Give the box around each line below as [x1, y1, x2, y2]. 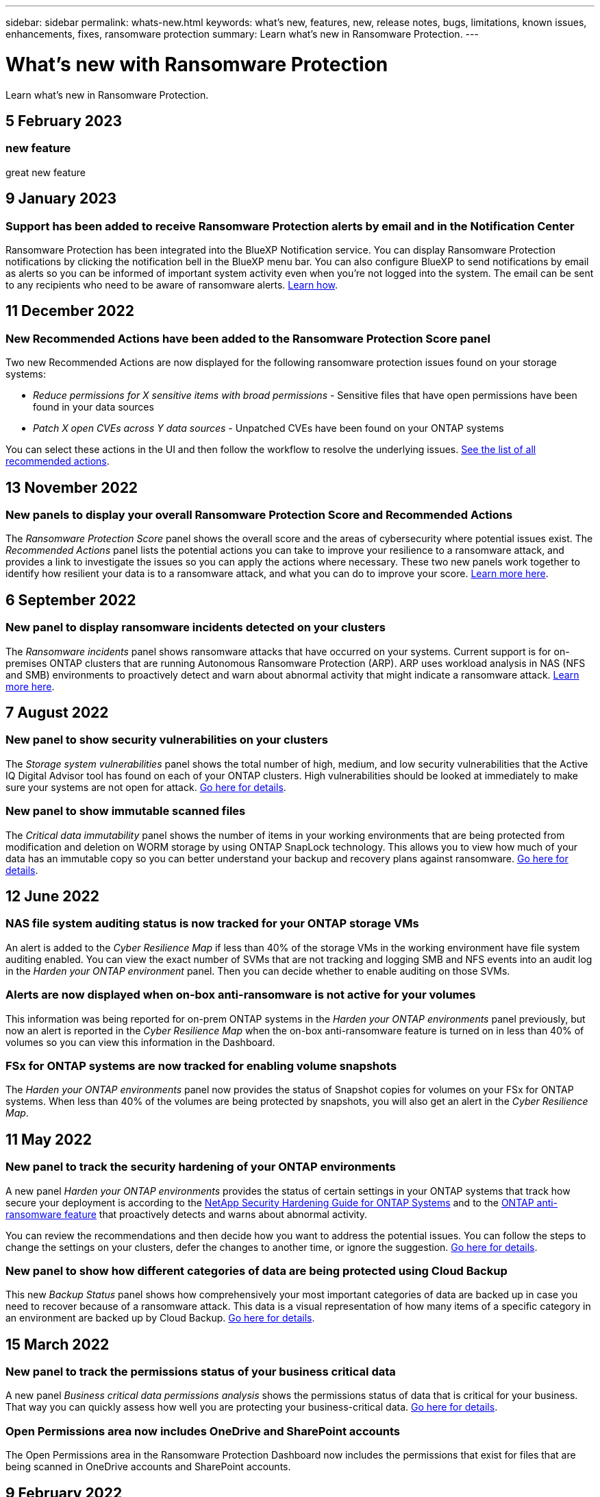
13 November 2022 [5, 478, 138, 496]
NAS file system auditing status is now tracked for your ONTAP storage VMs [5, 916, 419, 931]
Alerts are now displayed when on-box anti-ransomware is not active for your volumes [5, 988, 476, 1002]
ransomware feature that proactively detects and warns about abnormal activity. [5, 1208, 368, 1220]
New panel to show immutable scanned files [5, 804, 246, 818]
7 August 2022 [5, 704, 109, 722]
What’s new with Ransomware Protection [5, 52, 388, 76]
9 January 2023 [5, 190, 117, 208]
